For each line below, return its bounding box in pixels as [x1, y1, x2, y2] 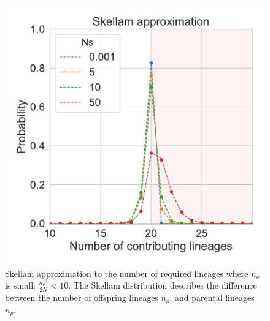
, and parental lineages [169, 291, 255, 304]
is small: [5, 279, 36, 292]
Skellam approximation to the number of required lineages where [5, 266, 249, 279]
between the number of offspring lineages [5, 291, 158, 304]
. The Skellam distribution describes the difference [68, 279, 257, 292]
